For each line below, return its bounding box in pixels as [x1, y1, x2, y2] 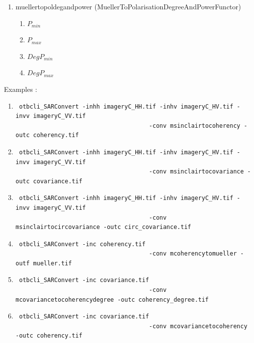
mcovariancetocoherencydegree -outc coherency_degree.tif [15, 296, 209, 303]
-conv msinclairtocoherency [149, 122, 240, 129]
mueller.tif [33, 259, 72, 267]
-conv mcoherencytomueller [149, 250, 237, 257]
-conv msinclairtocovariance [149, 168, 244, 175]
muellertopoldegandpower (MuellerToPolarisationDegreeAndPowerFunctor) [15, 1, 241, 11]
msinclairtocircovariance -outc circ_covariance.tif [15, 224, 191, 231]
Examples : [4, 84, 37, 94]
